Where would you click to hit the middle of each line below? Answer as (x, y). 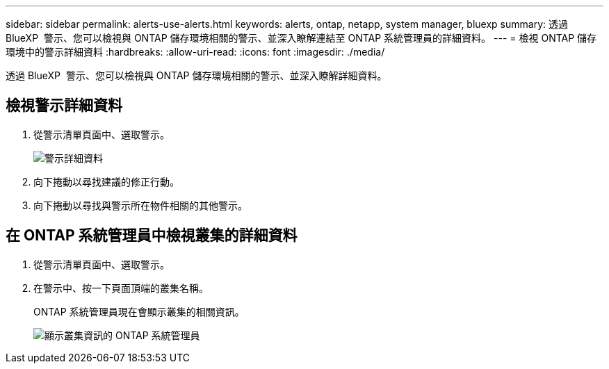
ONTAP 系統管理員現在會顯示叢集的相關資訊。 (139, 311)
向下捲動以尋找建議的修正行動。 (106, 181)
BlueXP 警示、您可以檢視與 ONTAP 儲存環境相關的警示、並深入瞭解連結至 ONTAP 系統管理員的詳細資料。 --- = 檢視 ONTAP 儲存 (301, 38)
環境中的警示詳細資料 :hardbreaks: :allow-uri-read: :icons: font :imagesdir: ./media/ (195, 52)
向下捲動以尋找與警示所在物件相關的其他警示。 (140, 205)
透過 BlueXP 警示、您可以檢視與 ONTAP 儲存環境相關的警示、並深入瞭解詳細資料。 (196, 75)
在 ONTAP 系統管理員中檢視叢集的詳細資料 (152, 236)
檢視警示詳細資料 (64, 106)
